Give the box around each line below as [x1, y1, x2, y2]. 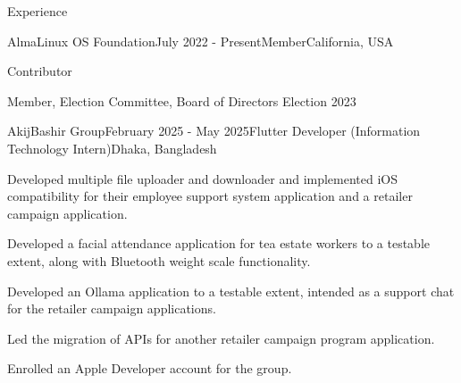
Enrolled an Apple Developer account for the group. [7, 359, 292, 378]
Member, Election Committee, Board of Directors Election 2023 [7, 91, 356, 110]
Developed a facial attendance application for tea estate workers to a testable [7, 234, 431, 253]
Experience [7, 2, 68, 20]
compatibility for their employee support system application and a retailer [7, 187, 413, 205]
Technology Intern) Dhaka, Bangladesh [7, 138, 217, 157]
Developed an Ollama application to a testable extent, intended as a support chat [7, 281, 455, 300]
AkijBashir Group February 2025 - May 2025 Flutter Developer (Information [7, 121, 421, 140]
